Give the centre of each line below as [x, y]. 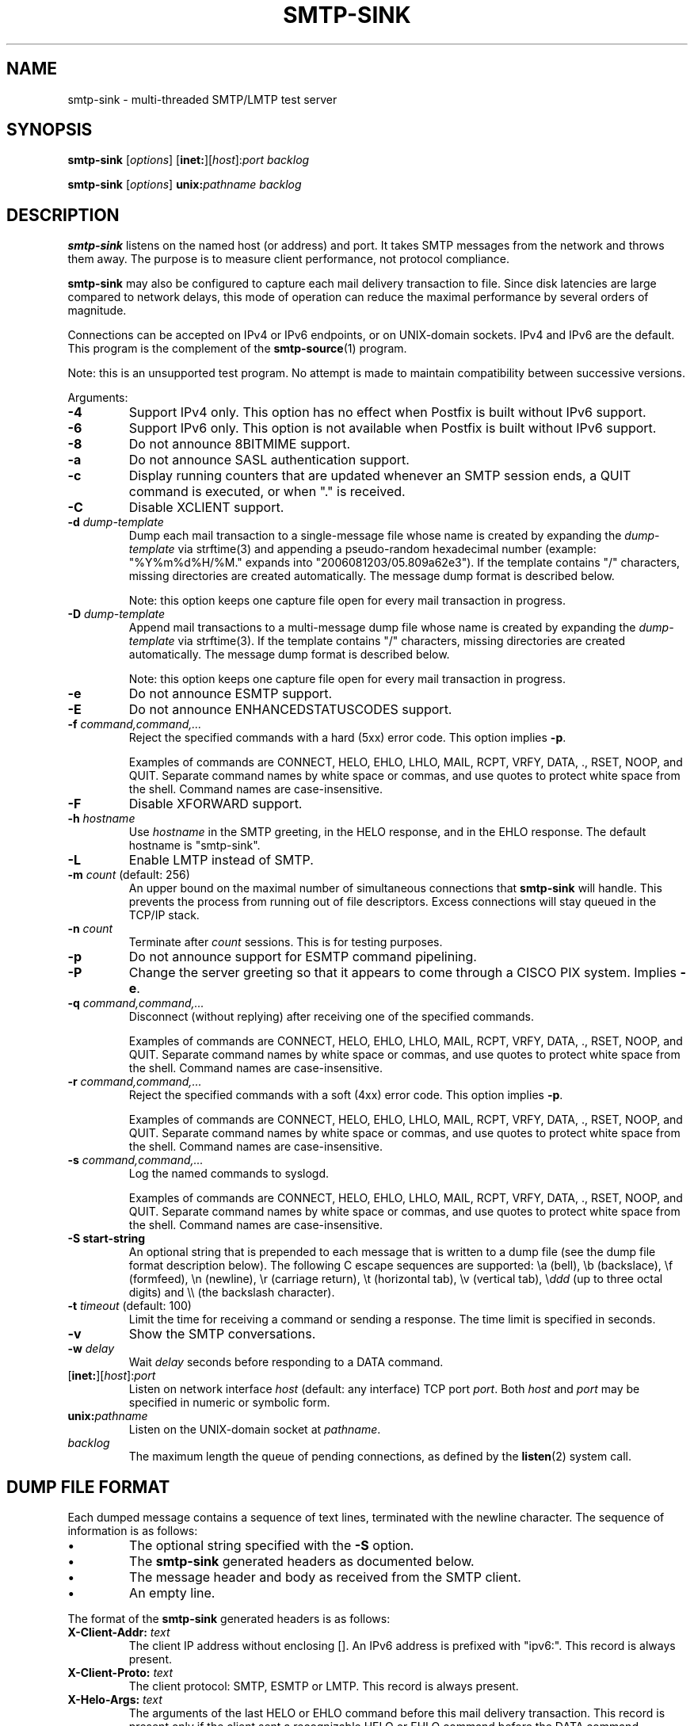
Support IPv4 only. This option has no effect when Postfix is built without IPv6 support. [387, 412]
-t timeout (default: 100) [130, 1306]
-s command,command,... [135, 1160]
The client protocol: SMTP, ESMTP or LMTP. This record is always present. [324, 1686]
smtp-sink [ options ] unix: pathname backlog [185, 185]
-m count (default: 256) [129, 875]
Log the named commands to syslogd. [229, 1174]
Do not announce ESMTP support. [231, 694]
